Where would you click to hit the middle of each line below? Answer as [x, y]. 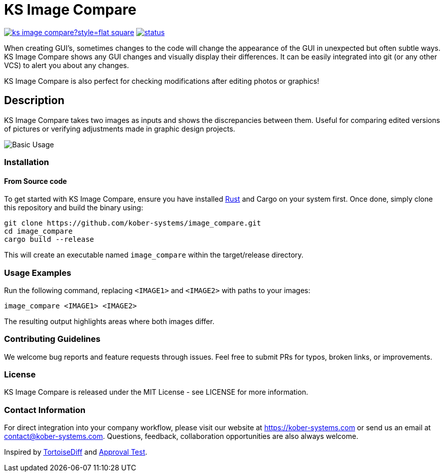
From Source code [36, 181]
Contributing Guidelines [52, 339]
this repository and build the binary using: [74, 208]
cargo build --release [49, 240]
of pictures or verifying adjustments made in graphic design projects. [120, 129]
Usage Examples [38, 273]
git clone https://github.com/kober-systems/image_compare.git [133, 223]
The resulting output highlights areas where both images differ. [109, 321]
